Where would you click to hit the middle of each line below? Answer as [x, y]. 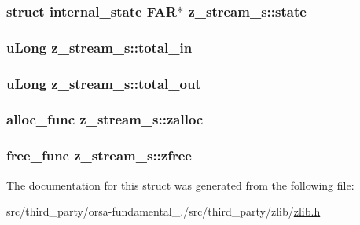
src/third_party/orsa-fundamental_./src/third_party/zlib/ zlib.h [163, 211]
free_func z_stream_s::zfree [99, 155]
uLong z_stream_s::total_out [104, 83]
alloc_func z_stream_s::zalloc [105, 119]
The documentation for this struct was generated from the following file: [180, 184]
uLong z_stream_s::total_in [99, 47]
